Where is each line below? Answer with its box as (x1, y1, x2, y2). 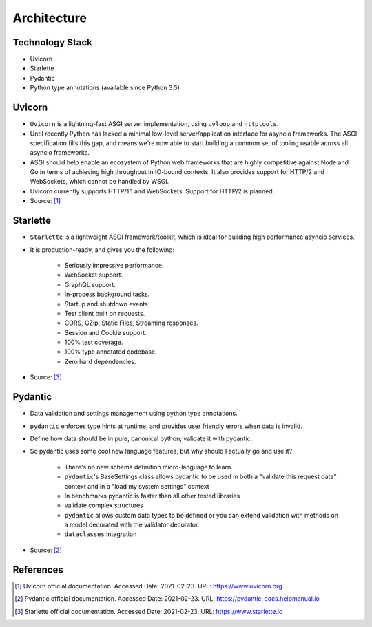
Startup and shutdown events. (64, 299, 150, 308)
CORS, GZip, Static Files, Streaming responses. (64, 319, 199, 327)
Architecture (12, 10, 87, 25)
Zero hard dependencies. (64, 357, 136, 365)
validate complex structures (64, 501, 144, 509)
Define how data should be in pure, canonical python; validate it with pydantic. (30, 434, 253, 443)
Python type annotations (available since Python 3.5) (30, 83, 180, 92)
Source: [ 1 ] (30, 197, 61, 205)
